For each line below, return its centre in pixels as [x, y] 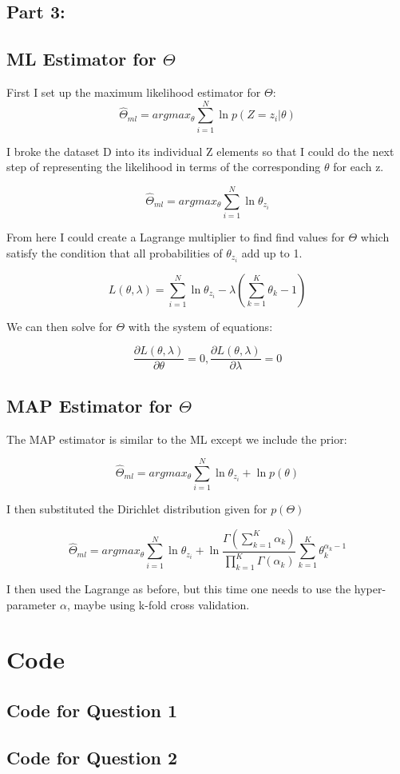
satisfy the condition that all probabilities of [115, 252]
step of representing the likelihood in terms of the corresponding [164, 167]
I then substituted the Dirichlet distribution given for [137, 509]
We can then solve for [59, 326]
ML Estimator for [81, 59]
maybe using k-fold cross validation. [162, 604]
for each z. [358, 167]
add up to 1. [272, 252]
